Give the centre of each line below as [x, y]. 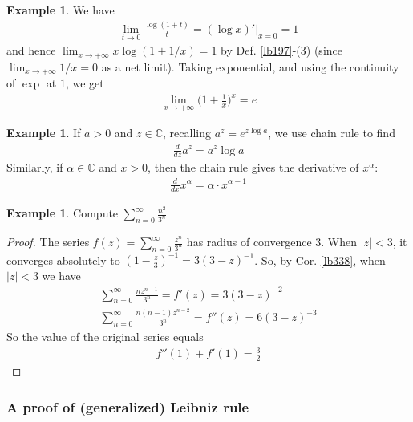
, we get [85, 83]
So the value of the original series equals [105, 337]
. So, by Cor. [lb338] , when [320, 260]
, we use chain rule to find [332, 133]
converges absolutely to [63, 260]
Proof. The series [48, 242]
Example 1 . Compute [63, 213]
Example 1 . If [44, 133]
